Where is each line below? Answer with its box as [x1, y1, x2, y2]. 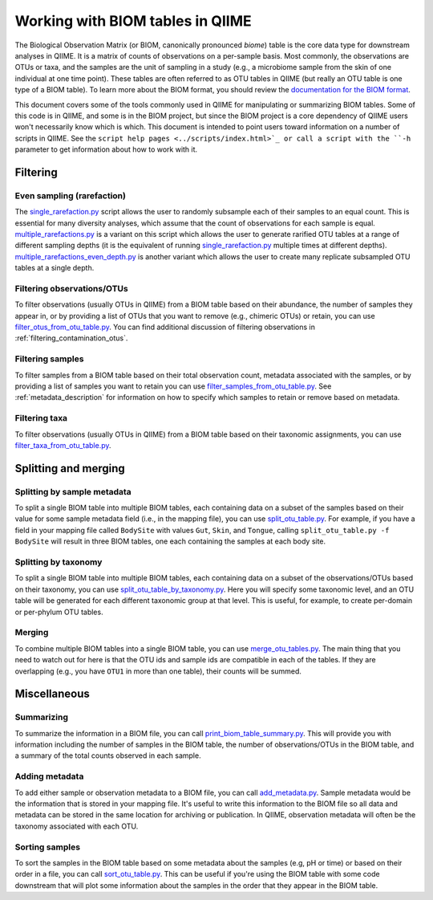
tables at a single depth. [14, 263, 95, 273]
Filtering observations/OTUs [14, 283, 128, 294]
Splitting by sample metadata [14, 486, 132, 497]
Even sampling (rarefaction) [14, 189, 126, 201]
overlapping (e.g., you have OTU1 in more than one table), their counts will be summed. [14, 666, 302, 676]
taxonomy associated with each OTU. [14, 821, 139, 831]
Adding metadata [14, 771, 84, 782]
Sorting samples [14, 841, 80, 853]
